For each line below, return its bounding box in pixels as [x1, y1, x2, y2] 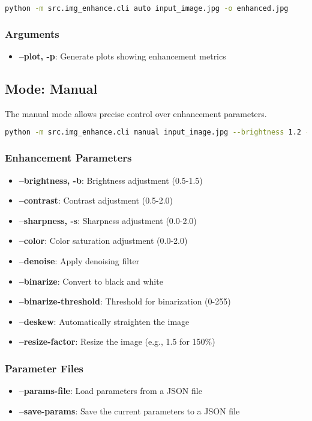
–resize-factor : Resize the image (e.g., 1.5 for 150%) [19, 335, 215, 348]
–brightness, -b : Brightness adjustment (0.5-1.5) [19, 174, 203, 186]
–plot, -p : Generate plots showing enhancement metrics [19, 50, 226, 62]
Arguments [5, 26, 59, 41]
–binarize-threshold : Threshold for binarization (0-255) [19, 295, 231, 307]
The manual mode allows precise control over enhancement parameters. [5, 107, 267, 120]
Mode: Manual [5, 79, 98, 98]
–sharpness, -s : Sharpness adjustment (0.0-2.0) [19, 214, 197, 226]
